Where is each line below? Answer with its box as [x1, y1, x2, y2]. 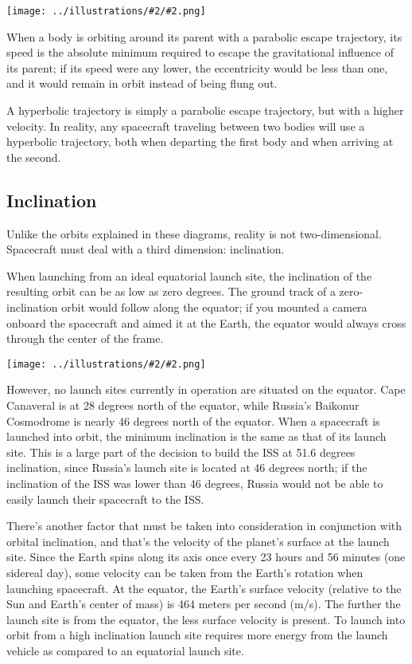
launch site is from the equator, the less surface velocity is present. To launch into [6, 611, 406, 627]
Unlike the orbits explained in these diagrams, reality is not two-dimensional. [6, 225, 382, 242]
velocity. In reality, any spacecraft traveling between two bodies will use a [6, 117, 365, 134]
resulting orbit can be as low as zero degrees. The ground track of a [6, 283, 336, 300]
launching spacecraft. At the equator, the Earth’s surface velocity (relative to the [6, 580, 402, 596]
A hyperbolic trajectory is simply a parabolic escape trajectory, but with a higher [6, 102, 404, 119]
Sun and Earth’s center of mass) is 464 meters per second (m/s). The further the [6, 595, 401, 612]
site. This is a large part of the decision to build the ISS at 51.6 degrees [6, 443, 356, 460]
